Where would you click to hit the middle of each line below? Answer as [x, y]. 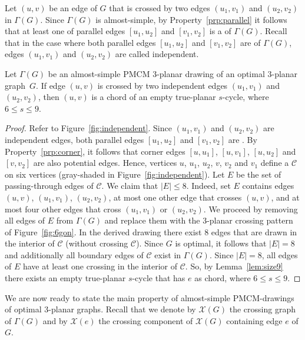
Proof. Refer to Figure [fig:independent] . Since [88, 128]
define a [275, 163]
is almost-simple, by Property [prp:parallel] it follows [191, 19]
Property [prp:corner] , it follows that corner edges [95, 151]
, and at [285, 197]
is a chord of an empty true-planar [154, 97]
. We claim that [130, 186]
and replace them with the [152, 220]
